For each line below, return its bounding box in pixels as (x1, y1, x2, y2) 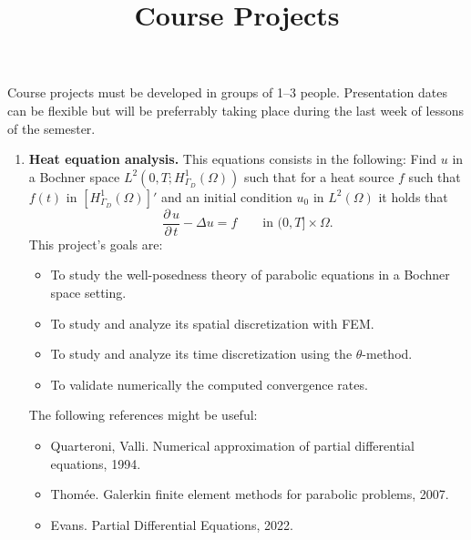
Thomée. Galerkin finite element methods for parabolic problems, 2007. (50, 484, 449, 504)
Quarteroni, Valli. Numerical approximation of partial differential (50, 435, 415, 454)
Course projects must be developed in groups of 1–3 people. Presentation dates (7, 83, 448, 102)
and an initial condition (160, 187, 292, 206)
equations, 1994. (50, 453, 141, 473)
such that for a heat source (244, 167, 394, 186)
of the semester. (7, 118, 96, 138)
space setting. (50, 283, 127, 301)
